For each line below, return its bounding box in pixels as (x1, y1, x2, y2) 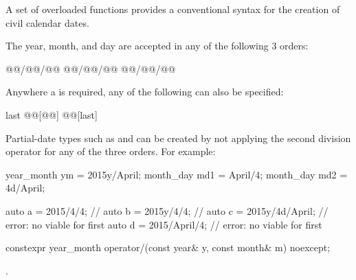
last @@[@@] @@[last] (5, 107, 98, 121)
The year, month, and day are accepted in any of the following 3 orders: (5, 38, 309, 53)
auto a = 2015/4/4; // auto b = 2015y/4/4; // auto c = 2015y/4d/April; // (5, 203, 329, 218)
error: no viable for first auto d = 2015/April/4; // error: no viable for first (5, 217, 322, 231)
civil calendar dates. (5, 15, 89, 30)
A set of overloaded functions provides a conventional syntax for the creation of (5, 2, 340, 16)
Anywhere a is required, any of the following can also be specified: (5, 84, 284, 99)
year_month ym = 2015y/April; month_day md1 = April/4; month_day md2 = (5, 167, 348, 181)
